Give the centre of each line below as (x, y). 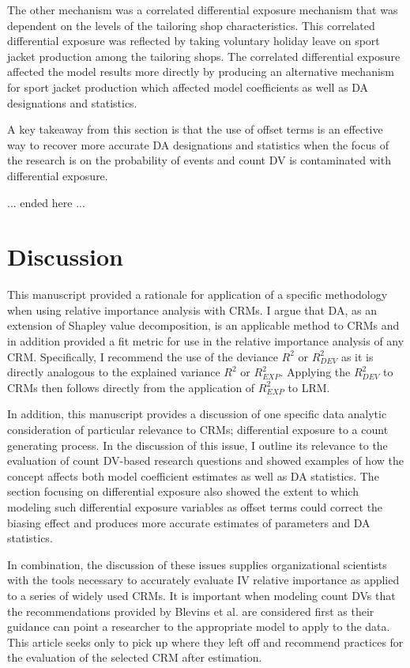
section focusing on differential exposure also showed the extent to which (183, 491)
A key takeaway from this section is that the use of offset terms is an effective (195, 129)
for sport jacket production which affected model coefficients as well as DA (188, 87)
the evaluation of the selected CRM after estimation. (135, 657)
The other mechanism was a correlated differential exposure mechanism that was (203, 9)
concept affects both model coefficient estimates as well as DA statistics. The (193, 476)
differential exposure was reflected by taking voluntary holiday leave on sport (194, 41)
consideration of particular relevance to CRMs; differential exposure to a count (198, 429)
